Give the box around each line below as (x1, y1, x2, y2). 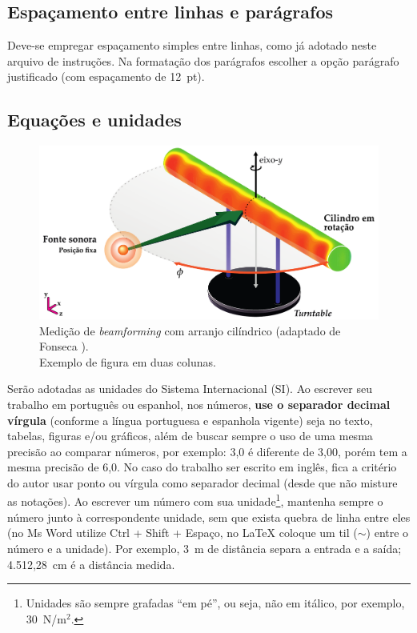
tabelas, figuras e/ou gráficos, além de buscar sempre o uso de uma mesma (7, 427, 373, 444)
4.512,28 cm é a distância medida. (7, 555, 175, 572)
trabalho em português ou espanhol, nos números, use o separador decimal (7, 395, 391, 412)
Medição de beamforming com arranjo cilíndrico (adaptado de (39, 322, 341, 339)
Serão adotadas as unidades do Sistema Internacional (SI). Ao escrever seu (7, 380, 372, 397)
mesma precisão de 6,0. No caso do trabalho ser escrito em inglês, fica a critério (7, 459, 397, 475)
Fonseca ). (39, 338, 89, 355)
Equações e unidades (7, 107, 182, 132)
